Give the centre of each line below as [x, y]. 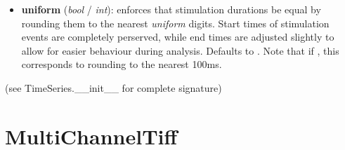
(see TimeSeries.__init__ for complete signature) [113, 87]
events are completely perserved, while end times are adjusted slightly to [178, 37]
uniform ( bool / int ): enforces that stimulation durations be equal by [171, 9]
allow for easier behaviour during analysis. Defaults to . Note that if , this [180, 50]
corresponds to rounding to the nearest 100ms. [122, 64]
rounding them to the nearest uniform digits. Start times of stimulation [175, 23]
